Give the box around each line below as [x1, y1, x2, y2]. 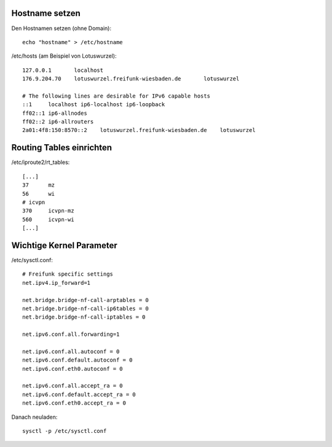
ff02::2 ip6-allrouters [22, 119, 94, 125]
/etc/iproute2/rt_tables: [11, 158, 70, 166]
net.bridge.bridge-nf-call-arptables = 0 [22, 297, 149, 303]
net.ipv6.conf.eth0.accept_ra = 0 [22, 400, 126, 406]
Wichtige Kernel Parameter [11, 240, 117, 251]
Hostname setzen [11, 8, 81, 18]
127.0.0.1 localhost [22, 66, 104, 74]
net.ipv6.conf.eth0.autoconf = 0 [22, 365, 123, 372]
